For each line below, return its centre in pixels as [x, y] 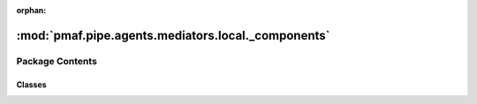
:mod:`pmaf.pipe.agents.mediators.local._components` [173, 35]
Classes [32, 85]
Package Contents [57, 61]
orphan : [31, 10]
